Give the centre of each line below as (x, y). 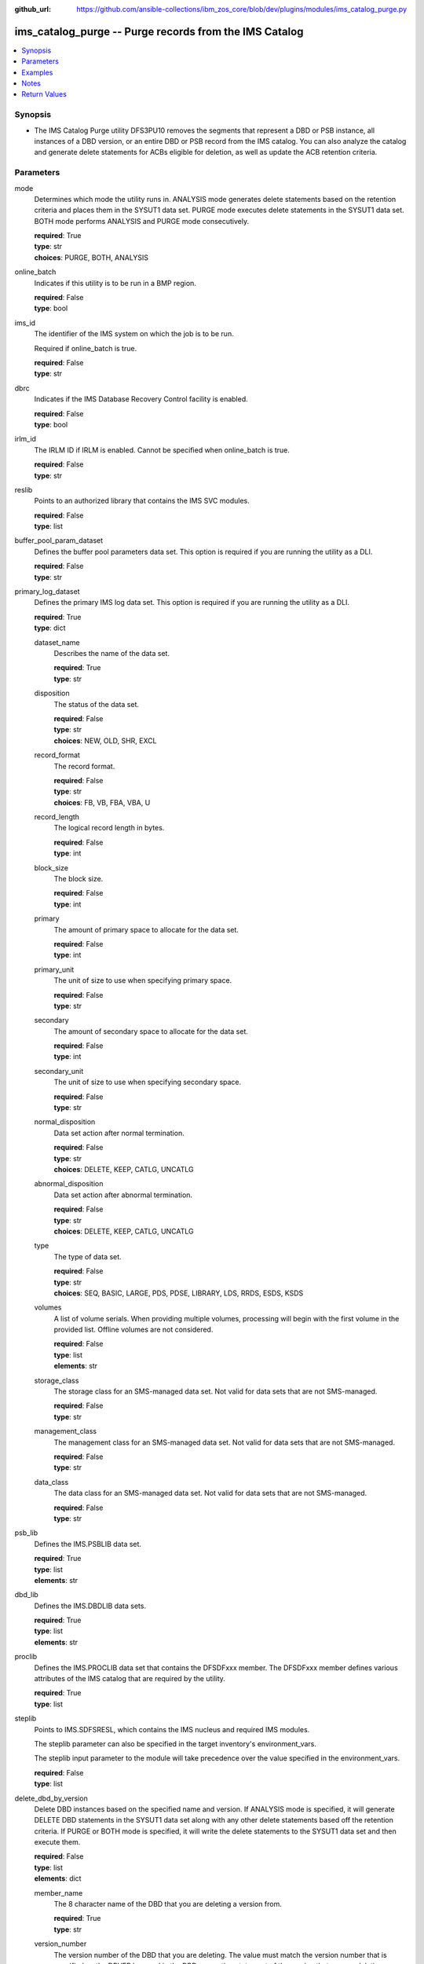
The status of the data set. (97, 704)
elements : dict (58, 1878)
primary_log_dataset (47, 592)
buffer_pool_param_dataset (59, 540)
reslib (24, 489)
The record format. (84, 766)
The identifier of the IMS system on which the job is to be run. (134, 334)
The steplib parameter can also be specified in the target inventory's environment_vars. (175, 1743)
